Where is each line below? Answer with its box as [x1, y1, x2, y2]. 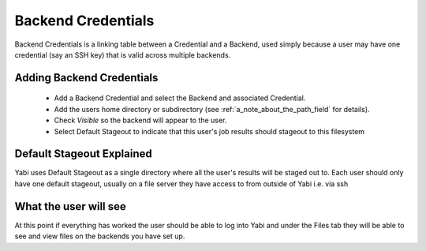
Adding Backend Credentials [14, 71, 159, 84]
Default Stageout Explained [14, 147, 153, 161]
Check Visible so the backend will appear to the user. [54, 115, 227, 126]
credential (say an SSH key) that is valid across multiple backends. [14, 50, 231, 59]
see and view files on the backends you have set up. [14, 231, 185, 241]
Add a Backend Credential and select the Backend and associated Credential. [54, 93, 306, 103]
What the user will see [14, 200, 126, 213]
